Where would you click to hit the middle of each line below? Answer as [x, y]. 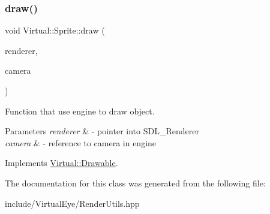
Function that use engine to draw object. [80, 111]
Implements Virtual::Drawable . [61, 163]
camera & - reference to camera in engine [81, 142]
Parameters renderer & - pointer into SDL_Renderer [102, 131]
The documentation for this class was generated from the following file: [135, 183]
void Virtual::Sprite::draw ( [55, 30]
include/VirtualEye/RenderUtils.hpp [72, 203]
